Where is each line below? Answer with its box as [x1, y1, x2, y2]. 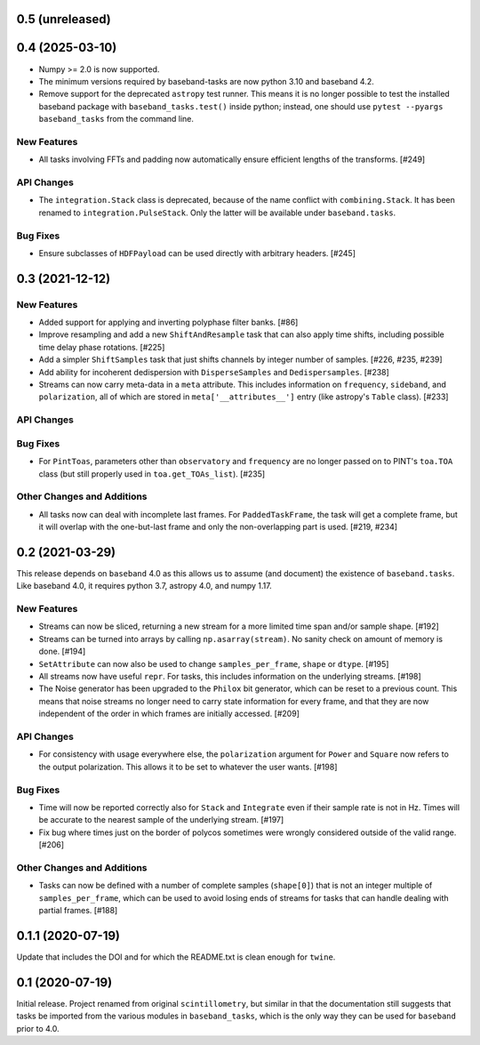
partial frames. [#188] [38, 904, 118, 915]
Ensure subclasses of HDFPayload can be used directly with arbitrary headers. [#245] [38, 247, 356, 258]
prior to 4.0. [16, 1023, 60, 1033]
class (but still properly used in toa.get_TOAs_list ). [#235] [38, 468, 266, 479]
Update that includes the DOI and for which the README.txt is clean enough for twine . [16, 952, 336, 962]
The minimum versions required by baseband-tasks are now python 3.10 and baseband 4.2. [38, 76, 374, 86]
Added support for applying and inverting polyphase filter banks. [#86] [38, 317, 299, 328]
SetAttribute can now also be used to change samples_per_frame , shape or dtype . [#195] [38, 658, 389, 669]
